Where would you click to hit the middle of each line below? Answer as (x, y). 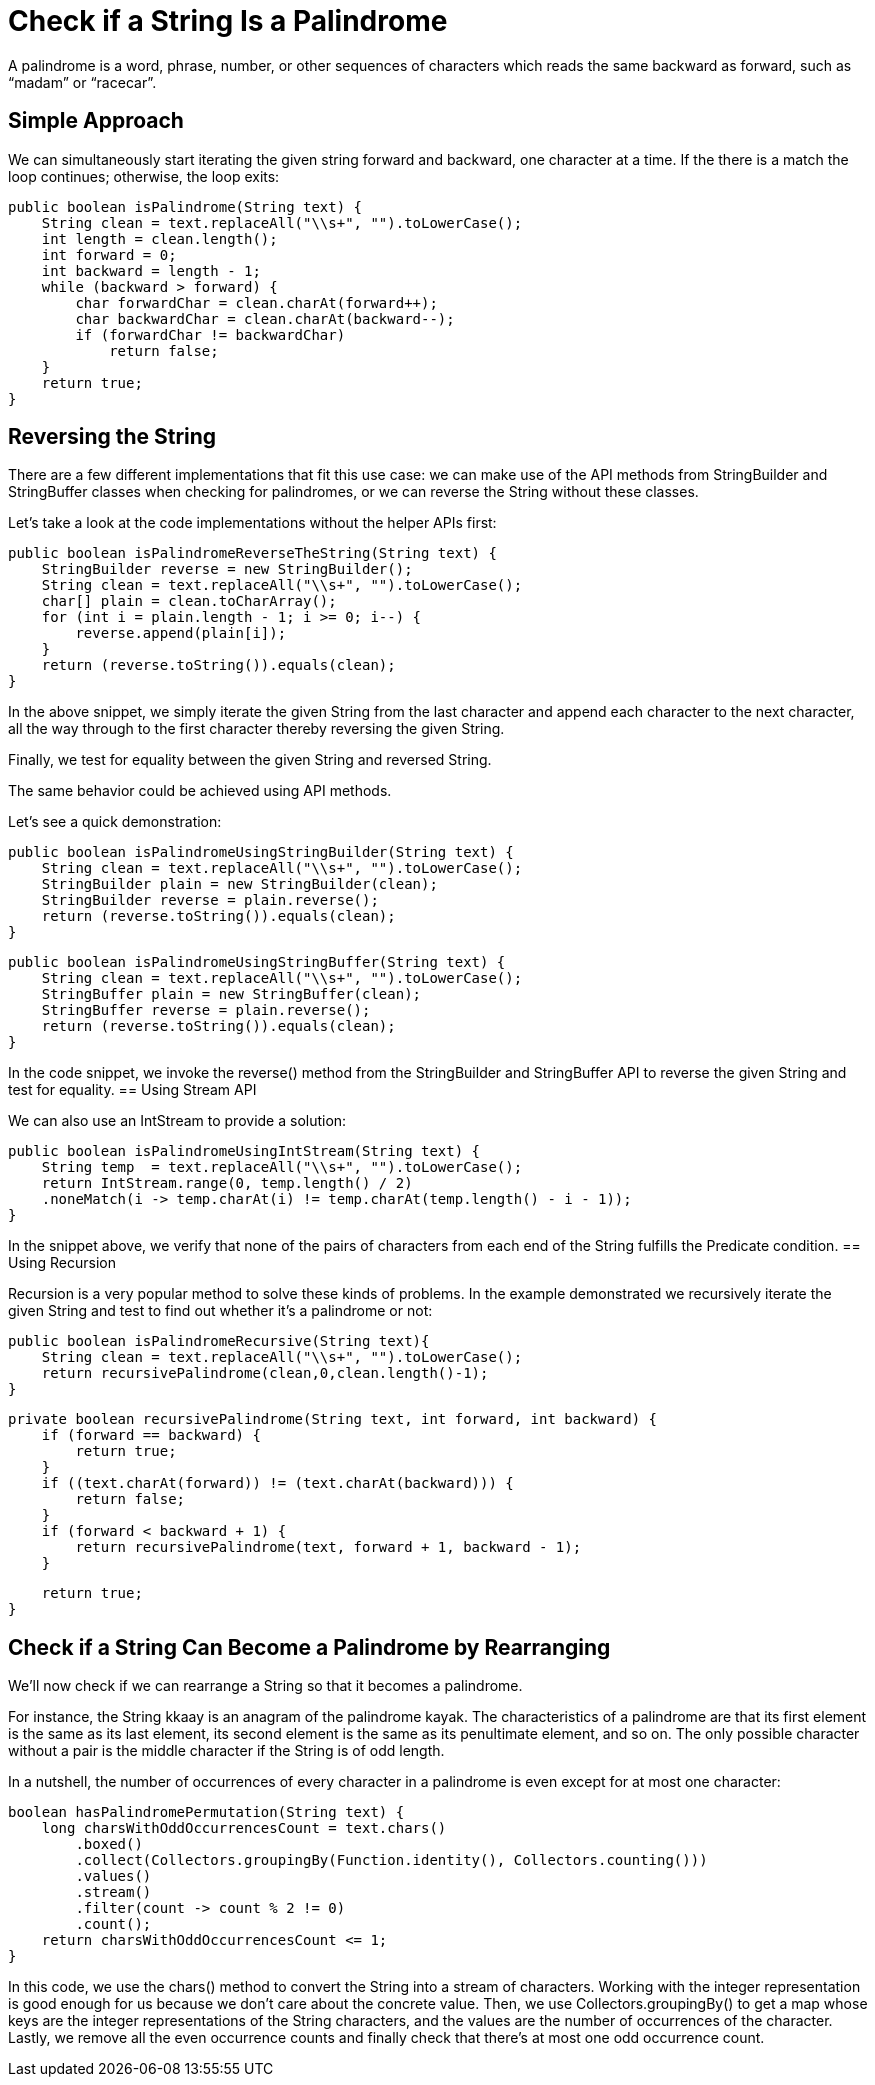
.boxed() (109, 1844)
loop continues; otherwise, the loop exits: (144, 176)
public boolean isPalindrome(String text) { (185, 206)
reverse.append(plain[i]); (181, 633)
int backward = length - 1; (151, 270)
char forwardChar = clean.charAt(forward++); (256, 302)
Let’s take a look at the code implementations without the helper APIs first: (252, 523)
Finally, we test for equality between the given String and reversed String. (250, 760)
